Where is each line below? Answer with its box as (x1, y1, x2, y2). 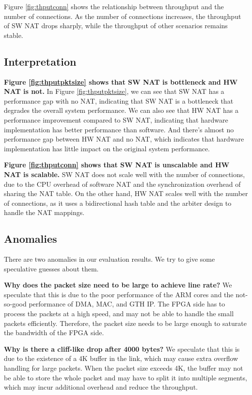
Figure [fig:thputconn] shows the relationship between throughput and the (4, 1, 224, 11)
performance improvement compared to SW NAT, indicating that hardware (4, 114, 228, 125)
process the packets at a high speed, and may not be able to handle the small (4, 308, 234, 319)
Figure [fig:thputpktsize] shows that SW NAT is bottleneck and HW (4, 76, 238, 87)
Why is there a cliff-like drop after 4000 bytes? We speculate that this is (4, 343, 240, 354)
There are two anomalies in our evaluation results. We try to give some (4, 254, 215, 264)
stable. (4, 30, 23, 40)
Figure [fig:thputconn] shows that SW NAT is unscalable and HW (4, 160, 230, 170)
